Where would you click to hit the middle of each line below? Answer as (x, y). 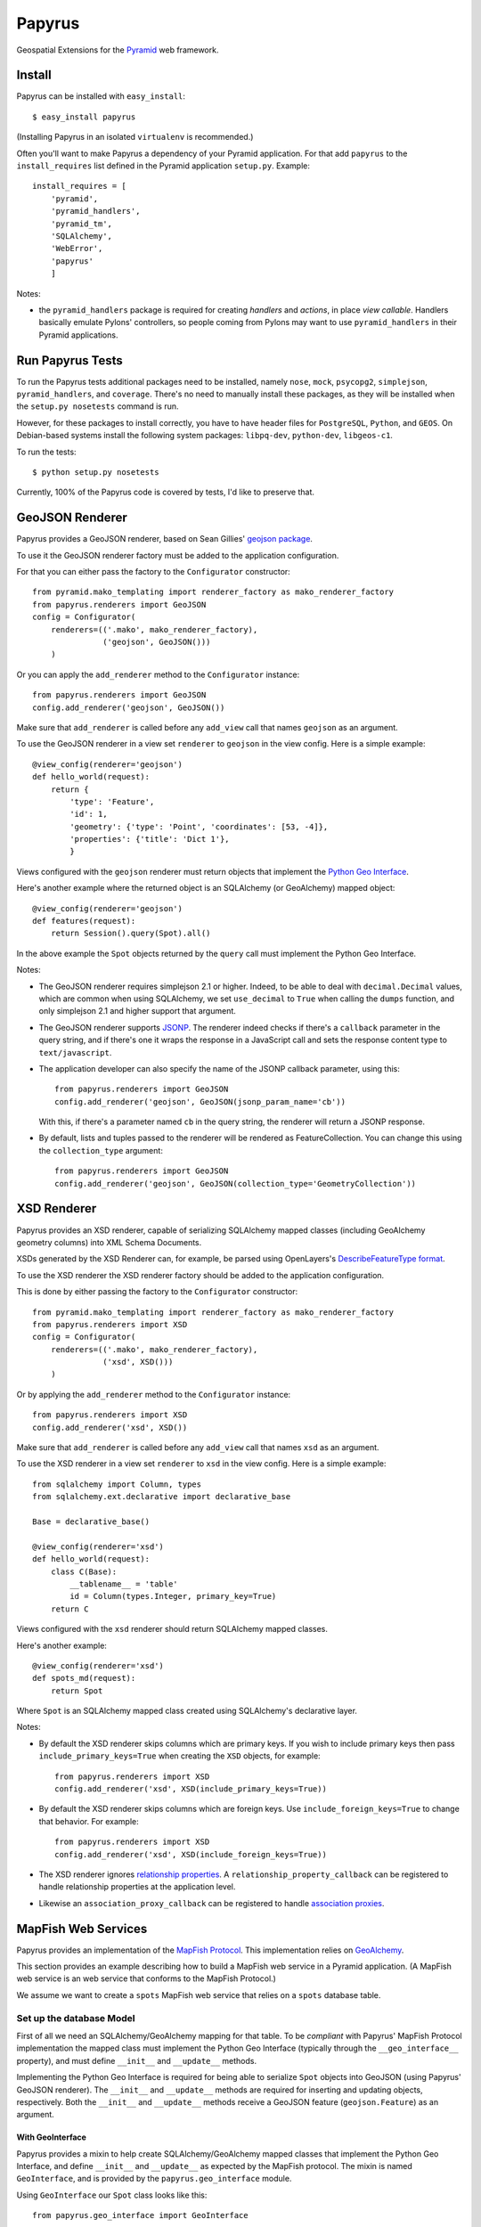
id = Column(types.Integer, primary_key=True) (173, 1596)
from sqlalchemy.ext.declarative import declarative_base (162, 1497)
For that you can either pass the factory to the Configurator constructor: (154, 572)
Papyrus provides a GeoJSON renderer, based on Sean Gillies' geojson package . (165, 539)
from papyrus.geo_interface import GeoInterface (140, 2215)
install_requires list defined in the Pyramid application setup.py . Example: (163, 166)
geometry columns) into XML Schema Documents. (109, 1242)
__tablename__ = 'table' (124, 1584)
